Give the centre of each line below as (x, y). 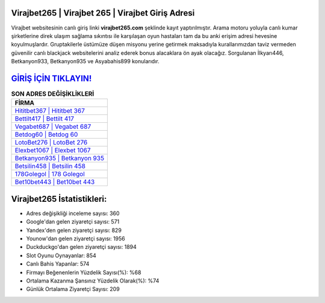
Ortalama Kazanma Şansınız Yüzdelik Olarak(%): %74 (93, 281)
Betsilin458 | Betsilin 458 (50, 166)
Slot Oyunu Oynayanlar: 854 (61, 255)
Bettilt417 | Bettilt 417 (45, 119)
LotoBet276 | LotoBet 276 (51, 143)
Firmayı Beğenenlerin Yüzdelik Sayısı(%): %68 (84, 272)
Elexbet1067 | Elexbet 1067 (53, 151)
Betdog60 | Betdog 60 (46, 134)
